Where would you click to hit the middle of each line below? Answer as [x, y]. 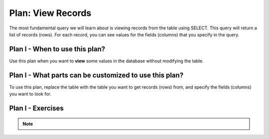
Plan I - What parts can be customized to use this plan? [96, 75]
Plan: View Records [50, 13]
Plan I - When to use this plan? [57, 49]
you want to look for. [30, 94]
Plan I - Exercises [37, 108]
